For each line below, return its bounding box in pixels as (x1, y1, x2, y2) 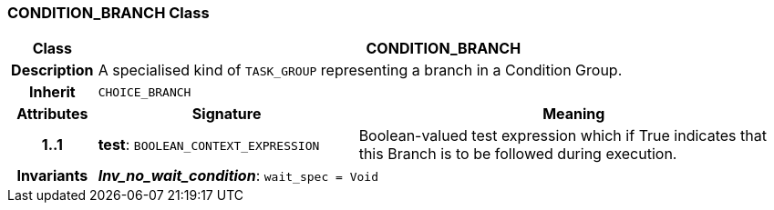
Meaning (542, 105, 605, 124)
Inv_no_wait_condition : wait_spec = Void (98, 166, 378, 185)
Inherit (28, 83, 76, 102)
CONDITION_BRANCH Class (7, 4, 210, 22)
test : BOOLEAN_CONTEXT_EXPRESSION (98, 135, 320, 155)
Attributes (16, 105, 88, 124)
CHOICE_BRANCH (98, 85, 191, 99)
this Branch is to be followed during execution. (358, 145, 677, 164)
